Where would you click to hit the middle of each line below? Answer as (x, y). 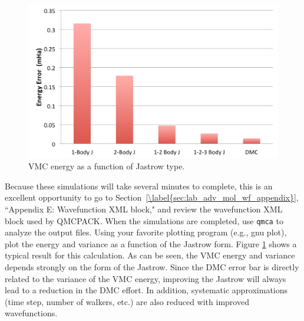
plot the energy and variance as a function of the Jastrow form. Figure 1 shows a (151, 243)
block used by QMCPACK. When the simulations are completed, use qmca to (144, 220)
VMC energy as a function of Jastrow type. (107, 166)
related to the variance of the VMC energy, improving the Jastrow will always (146, 278)
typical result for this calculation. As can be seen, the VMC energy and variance (150, 255)
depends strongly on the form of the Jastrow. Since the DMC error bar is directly (152, 267)
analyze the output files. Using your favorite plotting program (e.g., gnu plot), (146, 232)
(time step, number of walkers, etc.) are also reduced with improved (127, 301)
